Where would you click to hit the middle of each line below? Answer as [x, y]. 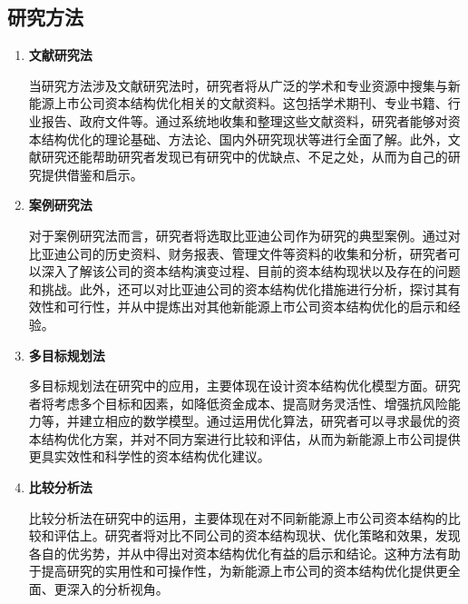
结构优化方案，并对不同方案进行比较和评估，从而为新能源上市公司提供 [251, 438]
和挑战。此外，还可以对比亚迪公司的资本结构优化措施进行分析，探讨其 [238, 288]
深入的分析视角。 [117, 589]
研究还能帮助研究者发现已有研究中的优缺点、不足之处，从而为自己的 [244, 157]
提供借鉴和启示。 [92, 174]
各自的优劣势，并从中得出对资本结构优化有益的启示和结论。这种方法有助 [244, 553]
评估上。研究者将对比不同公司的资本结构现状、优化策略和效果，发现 [257, 535]
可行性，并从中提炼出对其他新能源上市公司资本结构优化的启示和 [257, 307]
